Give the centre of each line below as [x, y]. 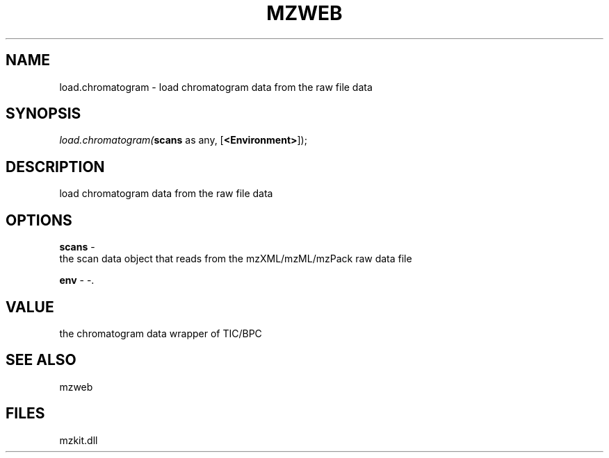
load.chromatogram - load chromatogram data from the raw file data [216, 87]
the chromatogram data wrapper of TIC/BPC [161, 333]
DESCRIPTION [55, 167]
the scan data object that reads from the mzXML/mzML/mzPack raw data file [236, 259]
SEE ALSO [41, 360]
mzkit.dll [79, 440]
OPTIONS [39, 220]
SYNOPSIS [43, 114]
